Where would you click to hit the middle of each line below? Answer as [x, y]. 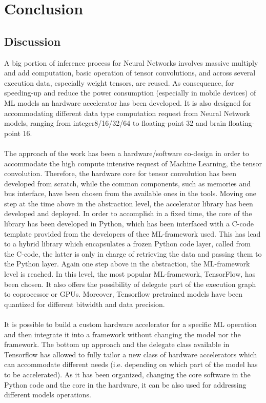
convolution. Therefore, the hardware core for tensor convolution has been [120, 173]
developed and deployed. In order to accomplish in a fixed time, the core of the [128, 213]
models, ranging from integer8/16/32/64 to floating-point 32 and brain [115, 123]
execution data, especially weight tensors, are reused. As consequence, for [119, 82]
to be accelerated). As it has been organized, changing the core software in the [127, 374]
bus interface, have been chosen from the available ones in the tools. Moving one [130, 193]
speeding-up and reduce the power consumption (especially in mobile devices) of [130, 93]
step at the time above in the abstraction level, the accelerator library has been [129, 203]
